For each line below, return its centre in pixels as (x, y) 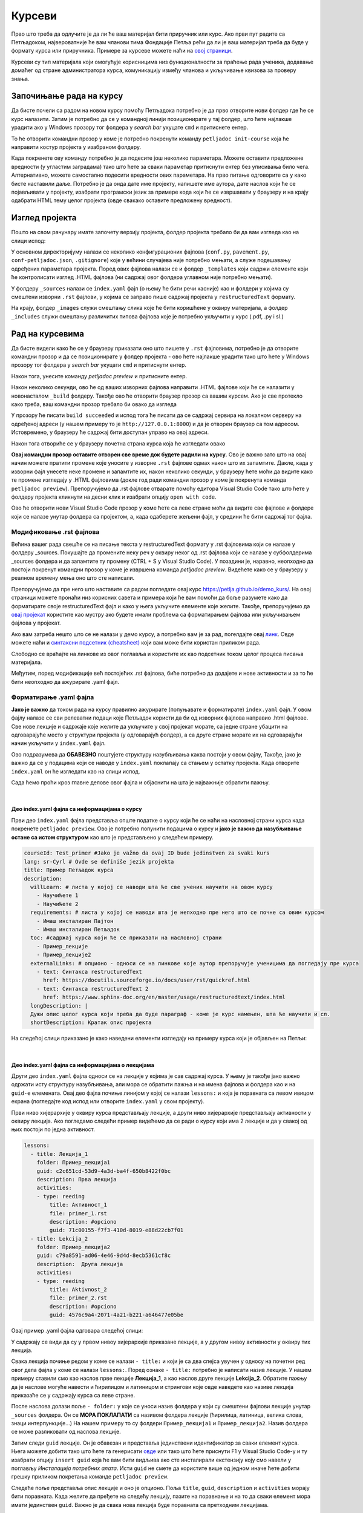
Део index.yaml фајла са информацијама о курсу (77, 809)
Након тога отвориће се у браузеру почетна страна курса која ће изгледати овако (118, 443)
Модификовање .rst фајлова (55, 532)
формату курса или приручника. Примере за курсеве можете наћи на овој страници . (122, 51)
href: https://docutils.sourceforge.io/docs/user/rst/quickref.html (147, 980)
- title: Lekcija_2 (59, 1239)
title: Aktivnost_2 (78, 1290)
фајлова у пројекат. (36, 623)
